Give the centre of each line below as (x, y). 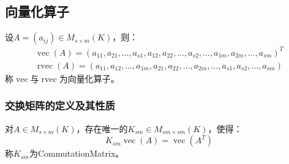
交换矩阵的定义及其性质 (60, 106)
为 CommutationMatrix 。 (77, 153)
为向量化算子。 (89, 78)
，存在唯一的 (102, 128)
